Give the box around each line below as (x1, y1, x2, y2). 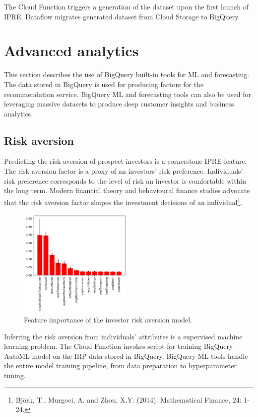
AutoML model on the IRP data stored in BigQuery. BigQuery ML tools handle (4, 350, 248, 361)
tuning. (4, 370, 26, 380)
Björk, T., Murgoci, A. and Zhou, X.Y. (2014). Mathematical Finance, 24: (15, 394, 242, 405)
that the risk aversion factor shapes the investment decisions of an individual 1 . (4, 195, 243, 207)
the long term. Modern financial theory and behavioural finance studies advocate (4, 185, 250, 196)
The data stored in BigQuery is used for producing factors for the (4, 79, 204, 89)
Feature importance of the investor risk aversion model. (24, 314, 192, 324)
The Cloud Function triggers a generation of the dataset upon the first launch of (4, 1, 249, 11)
